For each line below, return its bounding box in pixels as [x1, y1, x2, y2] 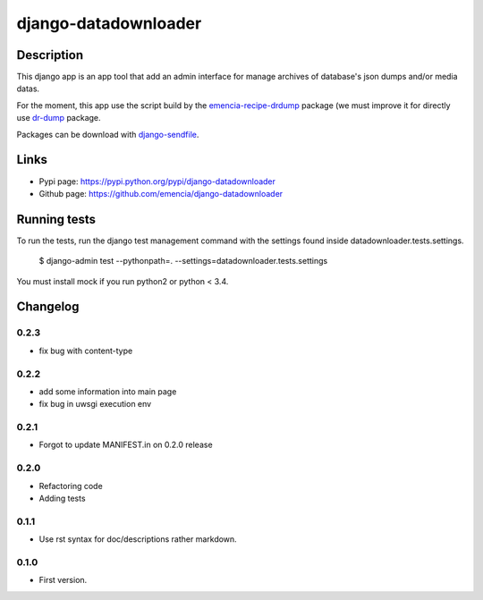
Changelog [16, 300, 80, 315]
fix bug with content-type [38, 345, 133, 356]
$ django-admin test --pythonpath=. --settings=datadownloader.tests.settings [38, 256, 328, 266]
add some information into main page [38, 385, 177, 397]
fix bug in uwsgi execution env [38, 399, 152, 410]
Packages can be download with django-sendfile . [16, 129, 199, 139]
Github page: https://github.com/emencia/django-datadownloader [38, 188, 284, 199]
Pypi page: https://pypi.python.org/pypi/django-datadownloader [38, 175, 276, 187]
